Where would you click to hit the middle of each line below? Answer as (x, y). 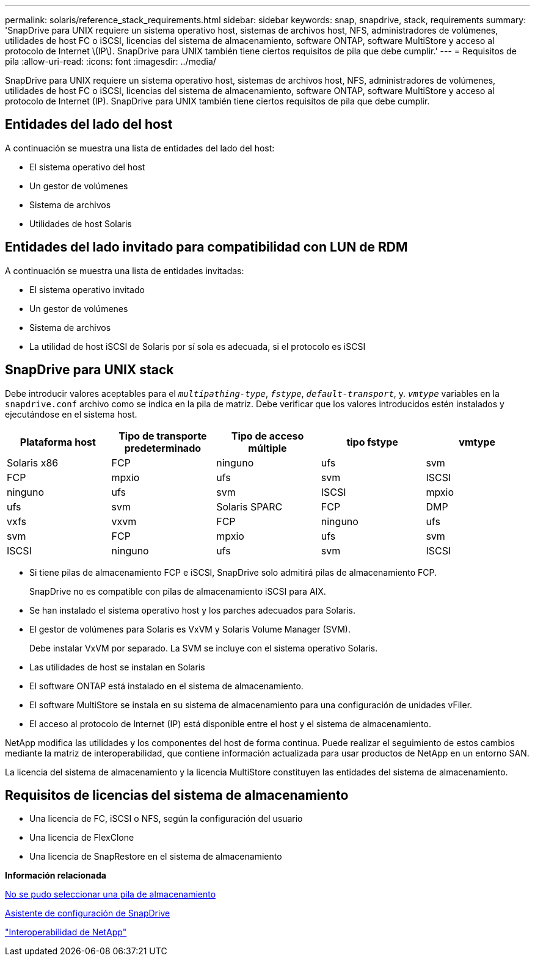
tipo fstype (372, 442)
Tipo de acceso (267, 436)
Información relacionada (56, 876)
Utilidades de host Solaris (81, 223)
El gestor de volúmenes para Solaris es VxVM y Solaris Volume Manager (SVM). (190, 629)
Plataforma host (58, 442)
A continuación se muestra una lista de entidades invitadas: (125, 270)
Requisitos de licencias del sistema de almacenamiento (177, 795)
